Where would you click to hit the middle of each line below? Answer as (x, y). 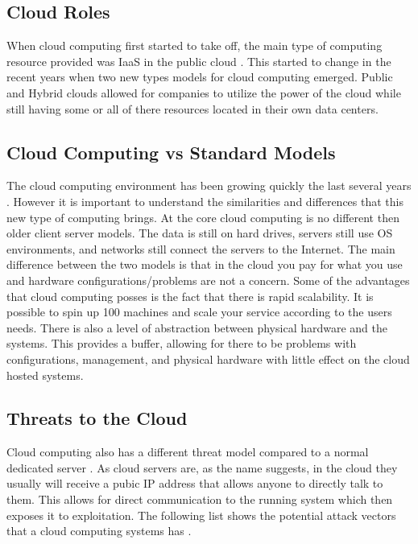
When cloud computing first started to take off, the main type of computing (195, 45)
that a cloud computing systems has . (99, 531)
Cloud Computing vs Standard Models (171, 152)
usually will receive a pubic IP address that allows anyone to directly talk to (195, 483)
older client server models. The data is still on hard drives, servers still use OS (200, 233)
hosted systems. (45, 375)
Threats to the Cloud (97, 418)
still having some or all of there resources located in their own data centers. (192, 108)
